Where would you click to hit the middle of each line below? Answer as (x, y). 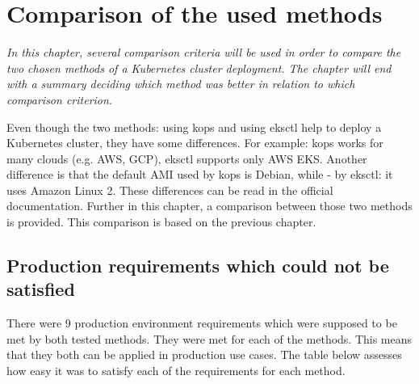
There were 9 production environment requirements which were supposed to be (202, 323)
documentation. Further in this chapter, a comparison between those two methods (209, 206)
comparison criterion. (60, 99)
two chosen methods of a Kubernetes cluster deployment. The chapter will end (199, 68)
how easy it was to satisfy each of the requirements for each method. (176, 371)
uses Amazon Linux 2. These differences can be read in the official (170, 190)
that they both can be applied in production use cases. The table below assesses (204, 354)
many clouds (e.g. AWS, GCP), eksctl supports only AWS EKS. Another (187, 158)
